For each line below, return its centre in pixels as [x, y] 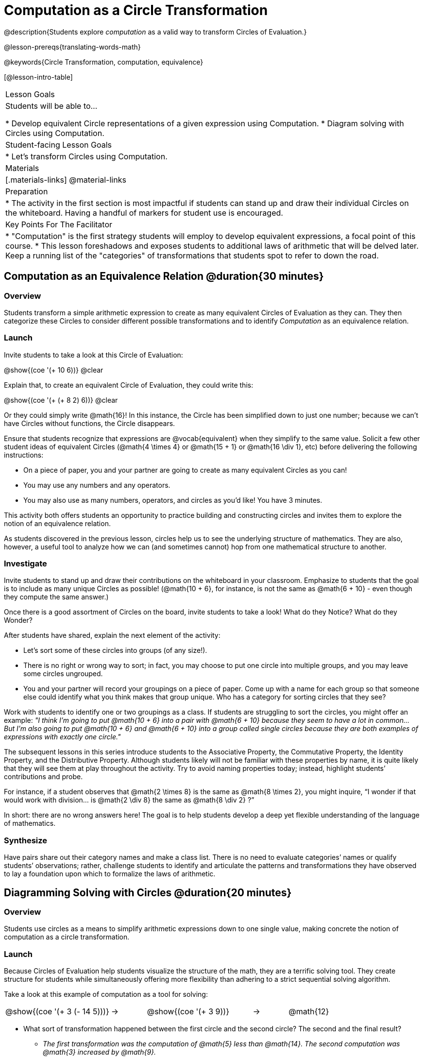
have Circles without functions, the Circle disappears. [90, 423]
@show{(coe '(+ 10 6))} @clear [54, 370]
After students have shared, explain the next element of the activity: [112, 635]
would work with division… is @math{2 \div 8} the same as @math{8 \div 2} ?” [129, 800]
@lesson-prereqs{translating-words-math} [72, 47]
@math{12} [309, 1012]
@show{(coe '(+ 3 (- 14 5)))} [57, 1012]
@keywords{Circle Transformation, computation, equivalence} [104, 62]
